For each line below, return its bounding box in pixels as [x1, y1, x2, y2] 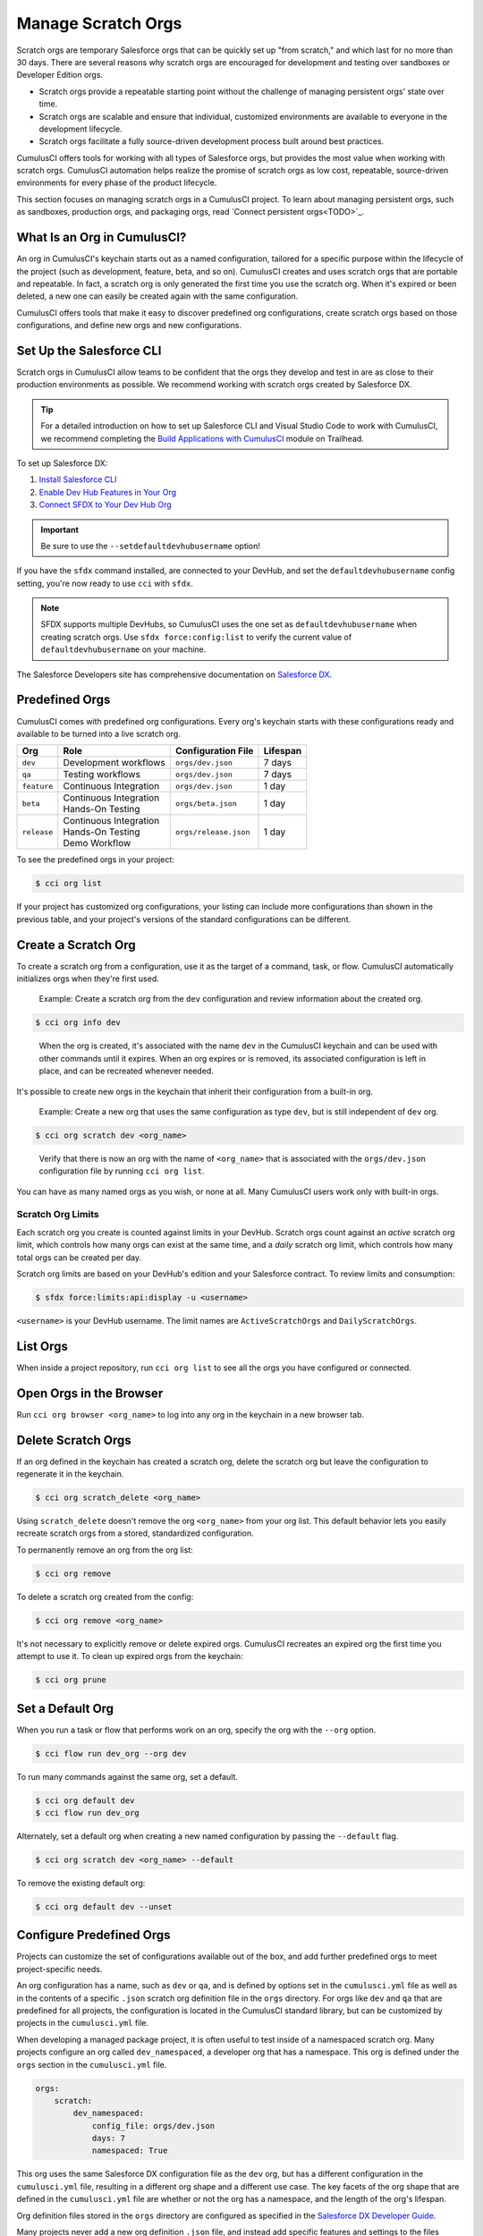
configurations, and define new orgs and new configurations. [16, 320, 241, 331]
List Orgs [16, 1338, 69, 1354]
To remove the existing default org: [16, 1877, 146, 1888]
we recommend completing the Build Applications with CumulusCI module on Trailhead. [40, 433, 364, 444]
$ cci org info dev [35, 1018, 121, 1028]
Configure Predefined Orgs [16, 1927, 171, 1943]
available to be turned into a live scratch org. [16, 728, 181, 739]
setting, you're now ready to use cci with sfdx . [16, 578, 194, 589]
